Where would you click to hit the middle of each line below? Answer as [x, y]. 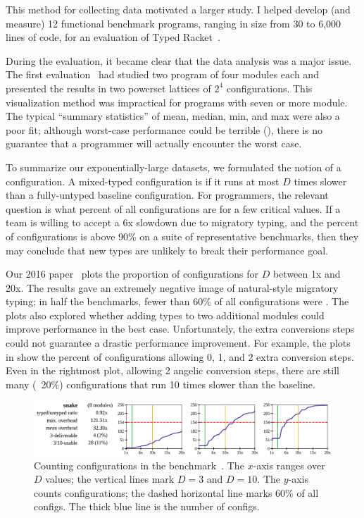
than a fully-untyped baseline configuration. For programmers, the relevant [167, 195]
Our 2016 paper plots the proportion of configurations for [132, 274]
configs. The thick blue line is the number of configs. [147, 506]
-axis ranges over [289, 465]
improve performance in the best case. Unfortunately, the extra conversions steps [180, 329]
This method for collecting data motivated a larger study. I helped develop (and [178, 9]
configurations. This [269, 88]
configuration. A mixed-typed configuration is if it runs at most [143, 181]
